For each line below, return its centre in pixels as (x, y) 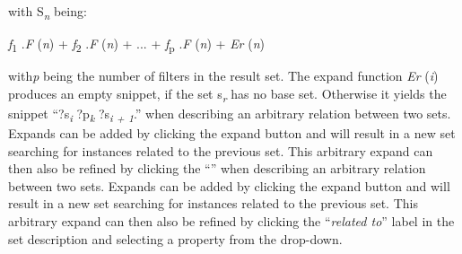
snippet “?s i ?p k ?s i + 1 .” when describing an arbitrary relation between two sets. (230, 114)
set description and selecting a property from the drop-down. (175, 238)
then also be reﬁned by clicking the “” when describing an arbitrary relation (217, 168)
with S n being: (48, 12)
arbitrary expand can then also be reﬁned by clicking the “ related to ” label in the (231, 221)
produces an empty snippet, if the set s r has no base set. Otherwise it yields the (227, 94)
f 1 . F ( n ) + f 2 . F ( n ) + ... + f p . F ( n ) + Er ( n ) (136, 44)
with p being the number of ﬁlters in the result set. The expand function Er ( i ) (223, 76)
